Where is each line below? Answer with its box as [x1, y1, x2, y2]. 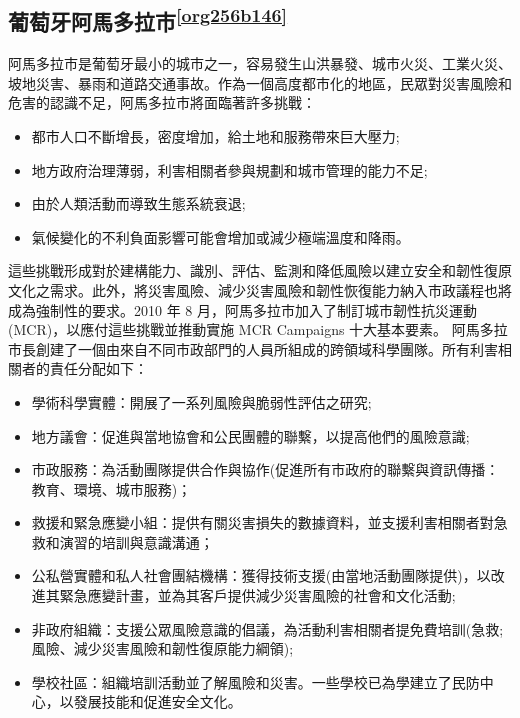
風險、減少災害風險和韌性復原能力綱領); [31, 638, 294, 659]
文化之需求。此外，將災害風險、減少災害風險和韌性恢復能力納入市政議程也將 [8, 279, 512, 300]
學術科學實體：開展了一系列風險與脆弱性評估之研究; [31, 391, 372, 412]
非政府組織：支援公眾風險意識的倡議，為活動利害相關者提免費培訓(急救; [31, 618, 504, 639]
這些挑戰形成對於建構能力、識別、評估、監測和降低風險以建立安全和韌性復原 [8, 260, 512, 281]
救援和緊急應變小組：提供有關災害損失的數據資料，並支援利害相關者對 [31, 512, 494, 533]
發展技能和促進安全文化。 [73, 691, 242, 712]
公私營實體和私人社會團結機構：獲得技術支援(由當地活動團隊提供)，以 [31, 565, 491, 586]
